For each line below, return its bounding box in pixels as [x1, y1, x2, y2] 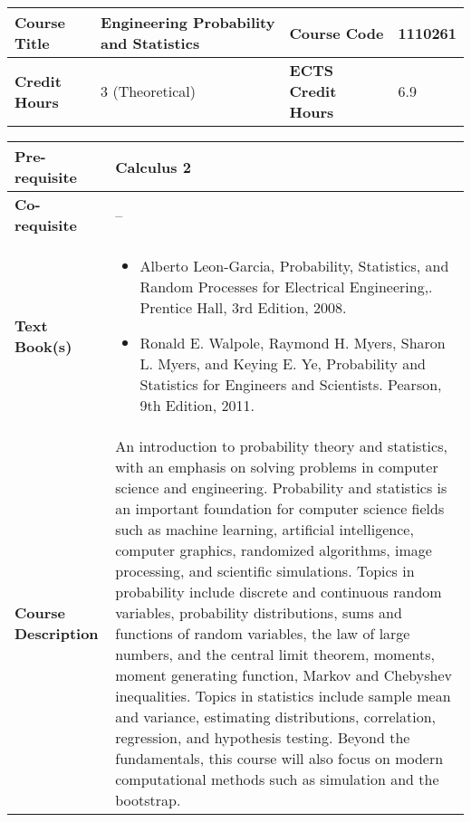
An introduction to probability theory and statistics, [115, 435, 447, 456]
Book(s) [14, 335, 72, 357]
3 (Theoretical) [101, 81, 197, 101]
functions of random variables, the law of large [115, 623, 410, 644]
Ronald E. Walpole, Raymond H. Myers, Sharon [139, 332, 446, 353]
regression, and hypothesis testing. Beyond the [115, 727, 410, 748]
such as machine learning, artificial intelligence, [115, 519, 414, 540]
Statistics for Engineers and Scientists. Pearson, [139, 374, 442, 395]
